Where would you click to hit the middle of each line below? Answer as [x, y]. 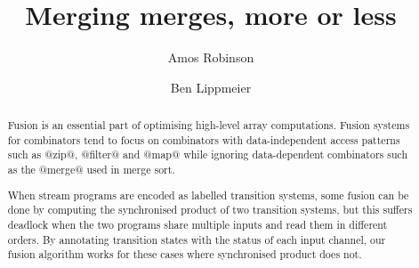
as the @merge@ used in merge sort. [91, 170]
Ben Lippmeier [211, 87]
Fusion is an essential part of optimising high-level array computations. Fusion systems [209, 125]
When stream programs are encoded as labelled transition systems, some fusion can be [208, 195]
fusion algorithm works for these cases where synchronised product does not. [185, 254]
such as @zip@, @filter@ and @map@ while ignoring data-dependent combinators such [208, 154]
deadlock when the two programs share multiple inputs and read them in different [197, 224]
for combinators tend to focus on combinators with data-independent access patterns [204, 139]
